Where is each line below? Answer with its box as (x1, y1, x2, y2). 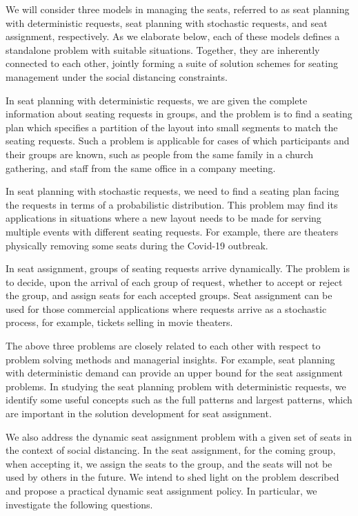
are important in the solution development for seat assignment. (6, 406, 272, 421)
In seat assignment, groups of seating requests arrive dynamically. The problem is (6, 261, 350, 276)
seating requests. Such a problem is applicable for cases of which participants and (6, 133, 350, 148)
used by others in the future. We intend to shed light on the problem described (6, 470, 339, 484)
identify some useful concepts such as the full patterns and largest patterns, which (6, 392, 352, 407)
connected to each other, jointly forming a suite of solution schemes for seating (6, 56, 338, 70)
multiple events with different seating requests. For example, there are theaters (6, 224, 339, 238)
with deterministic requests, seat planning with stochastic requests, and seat (6, 15, 328, 30)
